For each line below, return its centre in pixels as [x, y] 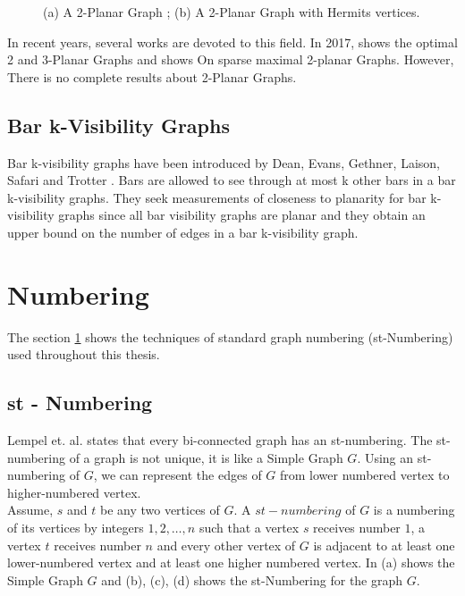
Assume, [30, 510]
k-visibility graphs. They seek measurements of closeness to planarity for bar [217, 197]
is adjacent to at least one [384, 545]
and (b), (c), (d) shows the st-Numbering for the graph [252, 579]
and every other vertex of [226, 545]
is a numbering [414, 510]
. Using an [385, 457]
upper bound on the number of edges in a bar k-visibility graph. [183, 232]
